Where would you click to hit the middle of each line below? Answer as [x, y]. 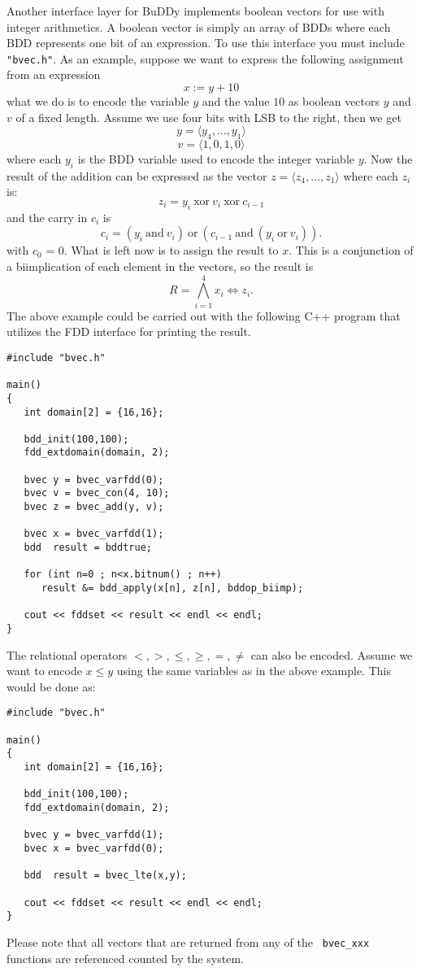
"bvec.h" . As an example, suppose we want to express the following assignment [205, 58]
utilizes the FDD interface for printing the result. [129, 331]
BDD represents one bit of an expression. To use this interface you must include [206, 43]
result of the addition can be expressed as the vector [137, 175]
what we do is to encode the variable [98, 101]
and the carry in [47, 217]
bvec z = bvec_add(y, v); [94, 507]
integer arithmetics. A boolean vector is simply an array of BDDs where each [199, 26]
